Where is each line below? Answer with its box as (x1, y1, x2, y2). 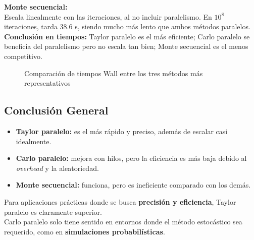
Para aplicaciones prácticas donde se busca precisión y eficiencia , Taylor (4, 196, 236, 207)
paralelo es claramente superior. (4, 206, 102, 217)
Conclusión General (4, 102, 109, 118)
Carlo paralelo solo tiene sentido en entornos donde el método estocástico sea (4, 216, 242, 227)
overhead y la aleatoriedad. (16, 162, 99, 173)
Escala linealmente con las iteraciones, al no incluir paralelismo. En (4, 11, 212, 22)
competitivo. (4, 50, 42, 61)
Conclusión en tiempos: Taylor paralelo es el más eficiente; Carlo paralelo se (4, 31, 250, 41)
